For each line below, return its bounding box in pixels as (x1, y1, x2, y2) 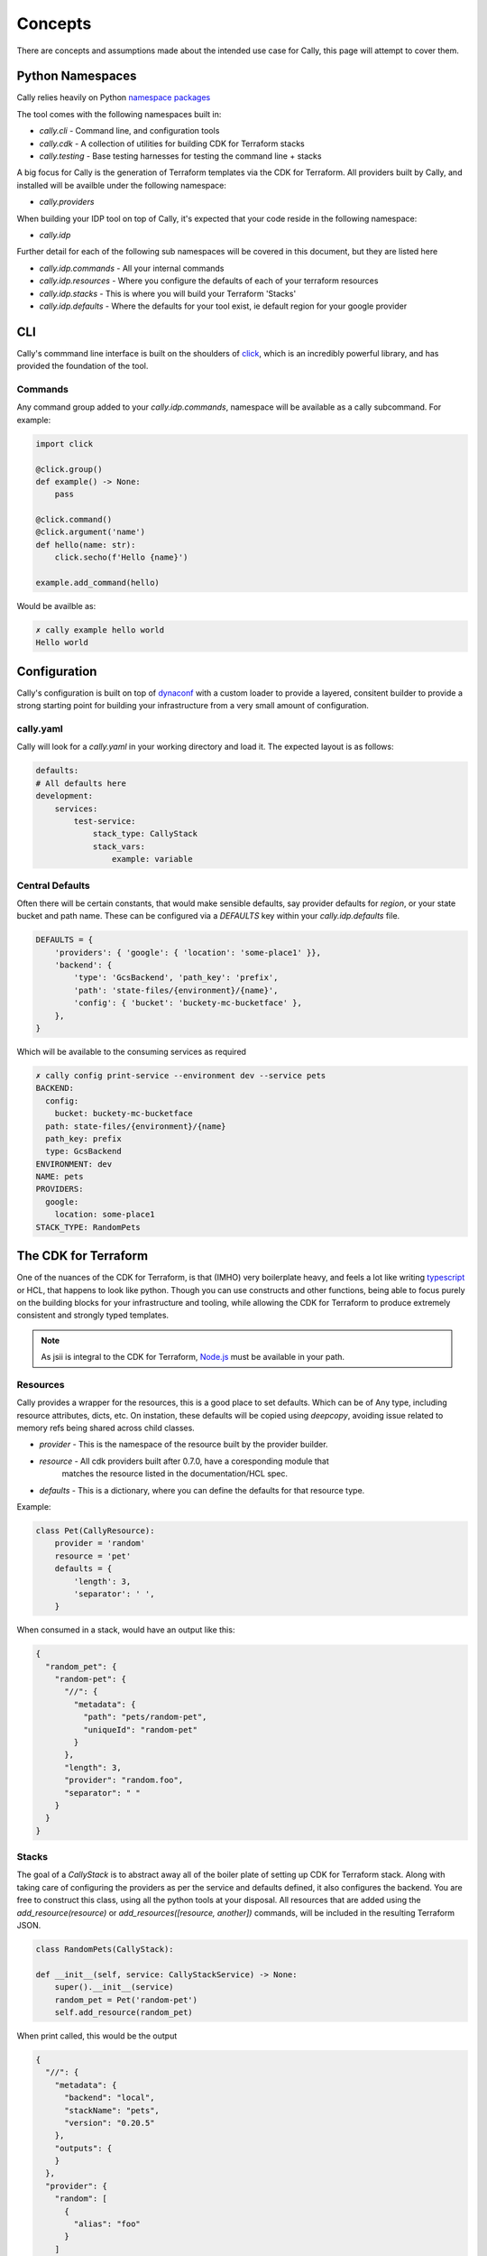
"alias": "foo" (73, 2219, 142, 2229)
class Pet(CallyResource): (35, 1525, 155, 1536)
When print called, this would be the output (16, 2030, 178, 2041)
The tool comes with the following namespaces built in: (16, 108, 222, 119)
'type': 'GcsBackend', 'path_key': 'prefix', (73, 973, 279, 983)
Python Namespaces (16, 69, 137, 84)
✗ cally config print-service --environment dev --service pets (35, 1070, 326, 1080)
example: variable (111, 854, 193, 864)
